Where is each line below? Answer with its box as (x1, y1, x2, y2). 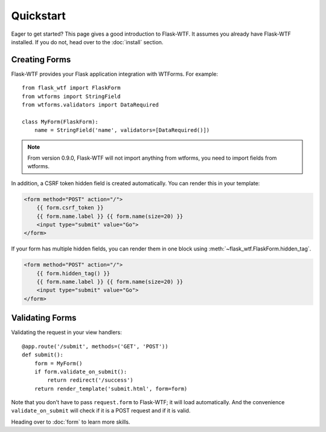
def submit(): (22, 352, 63, 358)
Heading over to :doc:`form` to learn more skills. (11, 418, 130, 425)
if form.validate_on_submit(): (34, 368, 127, 375)
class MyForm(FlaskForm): (22, 118, 99, 125)
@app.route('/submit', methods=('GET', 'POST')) (22, 342, 168, 350)
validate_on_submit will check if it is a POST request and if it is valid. (11, 407, 191, 414)
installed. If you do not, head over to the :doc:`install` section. (11, 38, 164, 45)
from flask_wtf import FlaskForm (22, 85, 121, 91)
